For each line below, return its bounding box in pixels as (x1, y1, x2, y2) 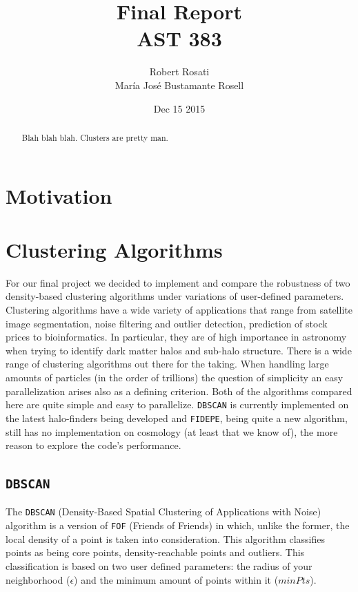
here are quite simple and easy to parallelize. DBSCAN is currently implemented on (6, 397, 349, 412)
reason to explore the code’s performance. (6, 438, 181, 452)
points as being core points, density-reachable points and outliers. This (6, 545, 305, 560)
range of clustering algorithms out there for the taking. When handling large (6, 356, 329, 371)
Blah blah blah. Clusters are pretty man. (21, 131, 168, 143)
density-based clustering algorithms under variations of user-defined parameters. (6, 289, 344, 303)
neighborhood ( (6, 572, 70, 586)
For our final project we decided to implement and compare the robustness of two (6, 275, 350, 289)
